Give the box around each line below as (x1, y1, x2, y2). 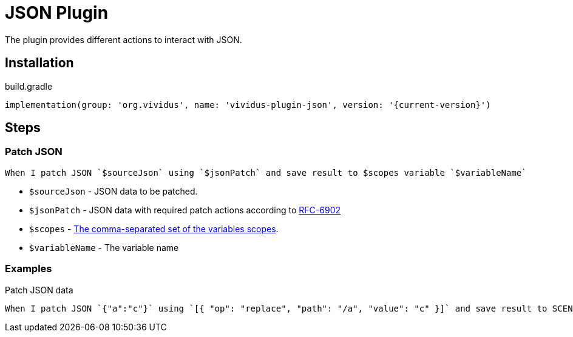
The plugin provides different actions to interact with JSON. (5, 34, 242, 45)
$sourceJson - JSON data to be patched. (29, 185, 198, 196)
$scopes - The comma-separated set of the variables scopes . (29, 223, 279, 234)
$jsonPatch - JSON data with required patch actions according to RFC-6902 (29, 204, 341, 215)
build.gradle (5, 81, 53, 92)
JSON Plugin (5, 2, 109, 23)
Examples (5, 262, 52, 275)
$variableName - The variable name (29, 242, 179, 253)
